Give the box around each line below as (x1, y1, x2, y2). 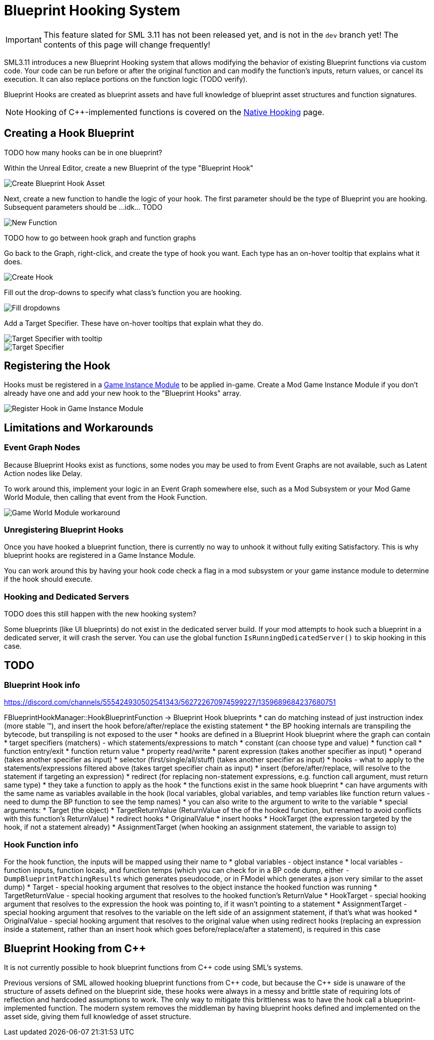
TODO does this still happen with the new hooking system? (4, 610, 196, 618)
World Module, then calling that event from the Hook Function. (4, 492, 207, 501)
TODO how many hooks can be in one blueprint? (4, 148, 162, 157)
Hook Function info (4, 839, 79, 850)
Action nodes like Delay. (4, 469, 82, 478)
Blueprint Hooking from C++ (4, 942, 146, 955)
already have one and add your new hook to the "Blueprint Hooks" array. (4, 389, 242, 398)
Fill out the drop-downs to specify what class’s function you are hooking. (4, 288, 242, 297)
